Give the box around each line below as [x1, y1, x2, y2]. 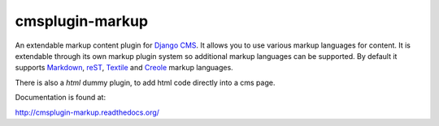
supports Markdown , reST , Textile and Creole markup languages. [15, 63, 233, 73]
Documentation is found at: [15, 93, 106, 103]
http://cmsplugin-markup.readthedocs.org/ [15, 107, 160, 117]
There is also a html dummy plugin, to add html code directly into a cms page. [15, 78, 276, 87]
